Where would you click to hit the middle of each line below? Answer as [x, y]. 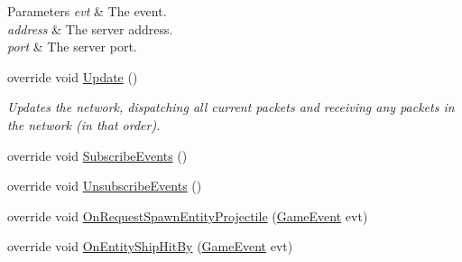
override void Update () [73, 76]
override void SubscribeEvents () [97, 155]
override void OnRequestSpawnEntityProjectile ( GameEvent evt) [188, 215]
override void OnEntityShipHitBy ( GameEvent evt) [150, 246]
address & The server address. [90, 28]
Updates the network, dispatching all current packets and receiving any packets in [231, 107]
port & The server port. [72, 47]
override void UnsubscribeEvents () [105, 186]
